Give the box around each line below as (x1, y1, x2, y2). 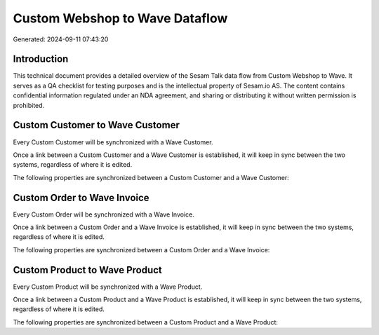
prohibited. (13, 101, 45, 109)
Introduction (13, 53, 69, 65)
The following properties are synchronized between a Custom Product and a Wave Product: (13, 317, 279, 326)
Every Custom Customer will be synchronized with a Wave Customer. (13, 137, 213, 146)
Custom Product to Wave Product (13, 264, 163, 276)
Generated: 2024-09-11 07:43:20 (13, 35, 109, 43)
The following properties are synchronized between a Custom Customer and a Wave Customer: (13, 173, 289, 182)
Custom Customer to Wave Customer (13, 119, 180, 131)
